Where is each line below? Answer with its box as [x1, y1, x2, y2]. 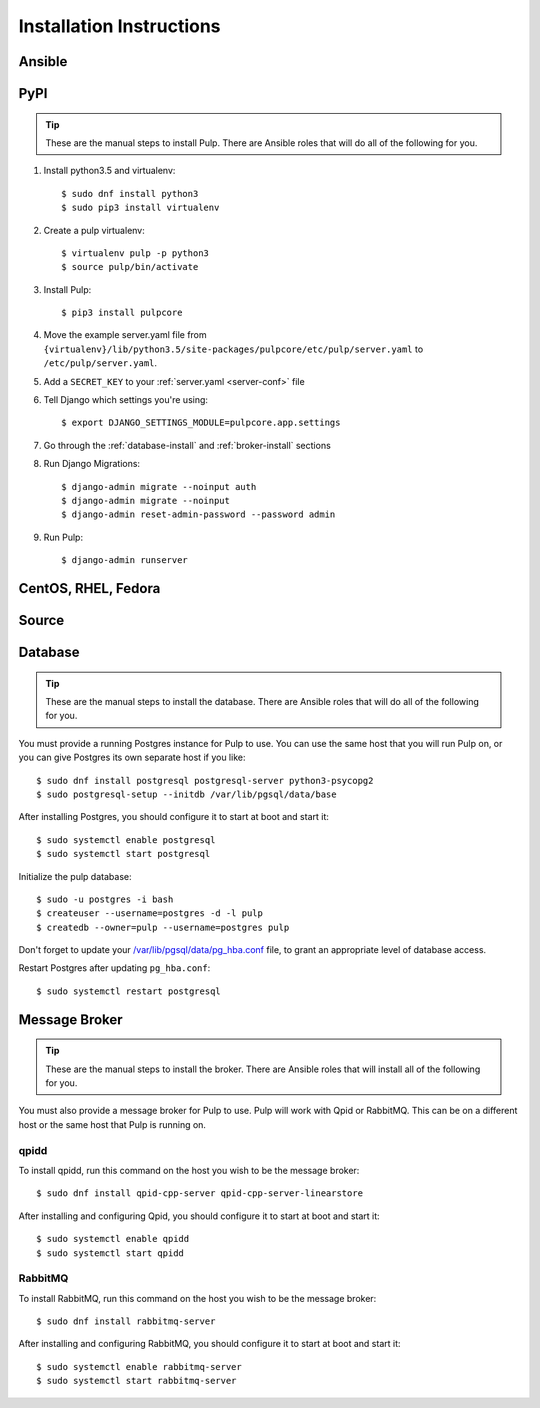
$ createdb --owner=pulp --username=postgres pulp [36, 921, 290, 933]
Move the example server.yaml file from [43, 329, 207, 341]
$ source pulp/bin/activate [61, 261, 199, 273]
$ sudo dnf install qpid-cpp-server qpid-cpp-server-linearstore [36, 1188, 364, 1199]
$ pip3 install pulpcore [61, 307, 183, 319]
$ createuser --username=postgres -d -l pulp [36, 908, 264, 919]
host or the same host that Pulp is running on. [18, 1118, 207, 1130]
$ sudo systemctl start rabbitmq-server [36, 1375, 237, 1387]
